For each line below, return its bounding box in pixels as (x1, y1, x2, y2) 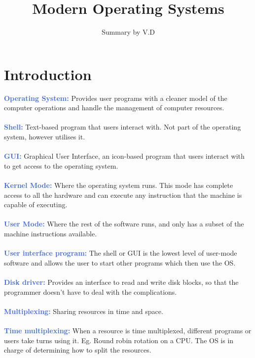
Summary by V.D (102, 27, 155, 37)
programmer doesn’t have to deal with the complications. (4, 286, 177, 297)
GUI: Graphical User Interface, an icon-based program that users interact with (4, 151, 245, 161)
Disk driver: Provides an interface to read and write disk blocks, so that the (4, 276, 239, 287)
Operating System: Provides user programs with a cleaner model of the (4, 92, 227, 103)
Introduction (4, 64, 92, 84)
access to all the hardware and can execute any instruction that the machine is (4, 189, 242, 200)
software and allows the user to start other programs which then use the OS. (4, 257, 236, 268)
